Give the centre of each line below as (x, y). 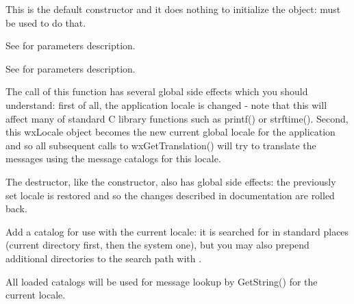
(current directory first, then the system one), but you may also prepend (157, 245)
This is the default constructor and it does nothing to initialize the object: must (173, 9)
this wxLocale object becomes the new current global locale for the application (170, 132)
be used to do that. (46, 22)
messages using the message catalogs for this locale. (113, 159)
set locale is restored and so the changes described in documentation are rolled (170, 195)
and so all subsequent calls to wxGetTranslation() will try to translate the (161, 145)
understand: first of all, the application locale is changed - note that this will (166, 104)
